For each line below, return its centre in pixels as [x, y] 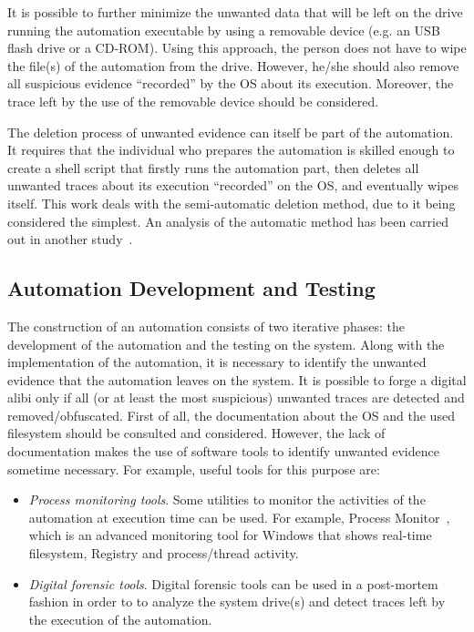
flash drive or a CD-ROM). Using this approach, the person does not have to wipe [237, 48]
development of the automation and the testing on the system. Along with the [226, 344]
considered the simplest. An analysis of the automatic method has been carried [228, 221]
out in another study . [70, 239]
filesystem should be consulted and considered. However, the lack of [196, 433]
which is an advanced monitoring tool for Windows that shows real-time [230, 535]
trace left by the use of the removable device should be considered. [193, 101]
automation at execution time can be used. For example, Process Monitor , [239, 517]
